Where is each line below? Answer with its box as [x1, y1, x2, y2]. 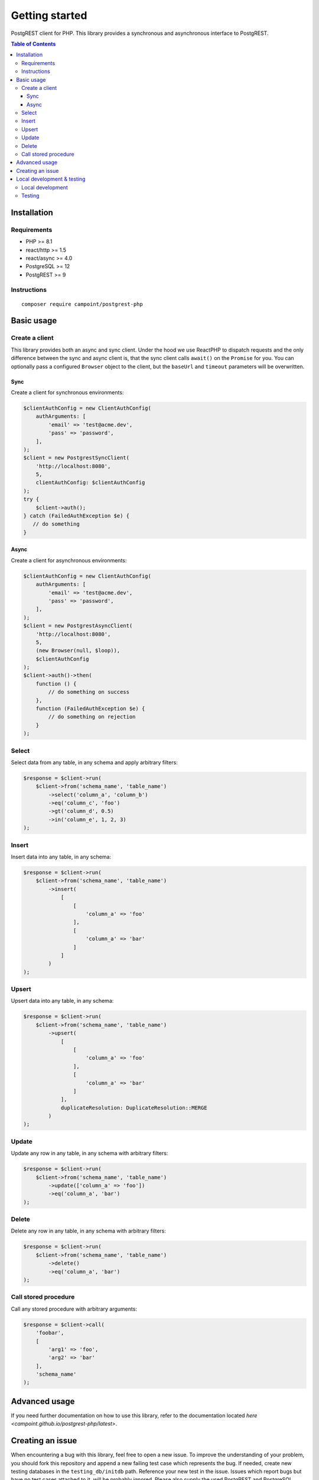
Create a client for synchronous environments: [11, 388, 124, 396]
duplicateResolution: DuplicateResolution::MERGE [60, 1104, 207, 1111]
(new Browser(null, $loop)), [35, 647, 121, 654]
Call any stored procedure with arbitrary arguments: [11, 1305, 137, 1312]
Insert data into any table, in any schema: [11, 853, 112, 860]
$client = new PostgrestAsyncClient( [23, 622, 133, 629]
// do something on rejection [48, 713, 136, 720]
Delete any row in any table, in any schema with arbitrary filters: [11, 1227, 167, 1234]
